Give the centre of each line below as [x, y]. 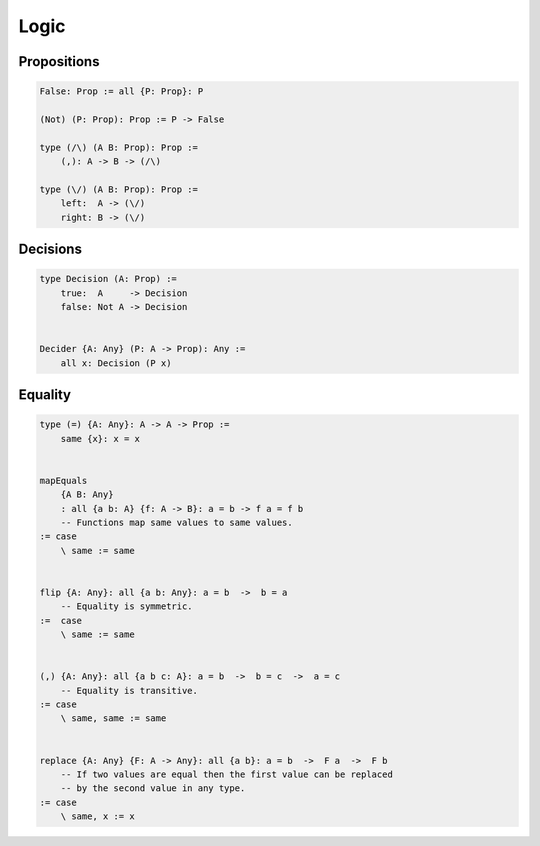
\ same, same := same [113, 718]
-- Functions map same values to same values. [177, 522]
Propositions [59, 61]
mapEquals [63, 480]
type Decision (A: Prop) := [108, 279]
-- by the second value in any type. [153, 788]
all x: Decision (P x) [116, 363]
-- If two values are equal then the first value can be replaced [227, 774]
